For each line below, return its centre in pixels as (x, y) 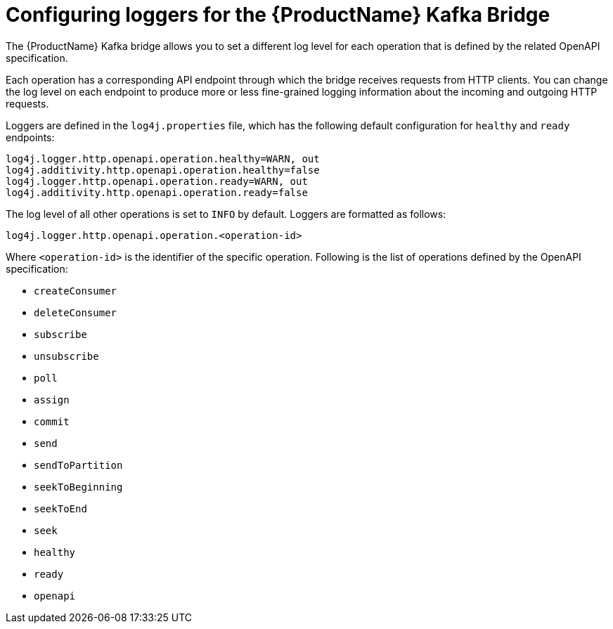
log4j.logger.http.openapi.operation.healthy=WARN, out (163, 158)
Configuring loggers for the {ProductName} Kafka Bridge (278, 15)
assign (52, 400)
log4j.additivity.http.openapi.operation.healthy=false (163, 170)
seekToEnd (60, 508)
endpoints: (30, 137)
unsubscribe (66, 356)
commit (52, 421)
